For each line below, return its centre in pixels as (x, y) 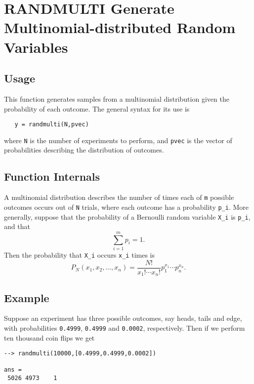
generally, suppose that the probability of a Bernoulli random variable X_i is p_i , (127, 216)
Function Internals (52, 176)
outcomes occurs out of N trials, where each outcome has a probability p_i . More (127, 207)
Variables (36, 47)
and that (17, 226)
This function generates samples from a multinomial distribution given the (117, 98)
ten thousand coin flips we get (49, 337)
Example (27, 297)
